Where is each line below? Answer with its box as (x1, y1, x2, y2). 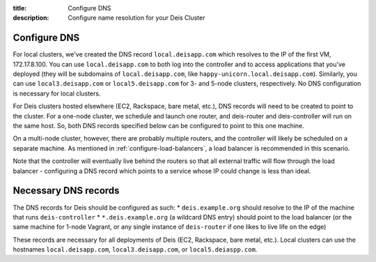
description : (13, 14, 49, 22)
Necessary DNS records (13, 185, 120, 196)
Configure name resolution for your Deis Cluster (68, 14, 205, 22)
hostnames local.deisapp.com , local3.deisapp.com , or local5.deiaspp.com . (13, 245, 258, 254)
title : (13, 4, 27, 12)
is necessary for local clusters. (13, 89, 101, 98)
